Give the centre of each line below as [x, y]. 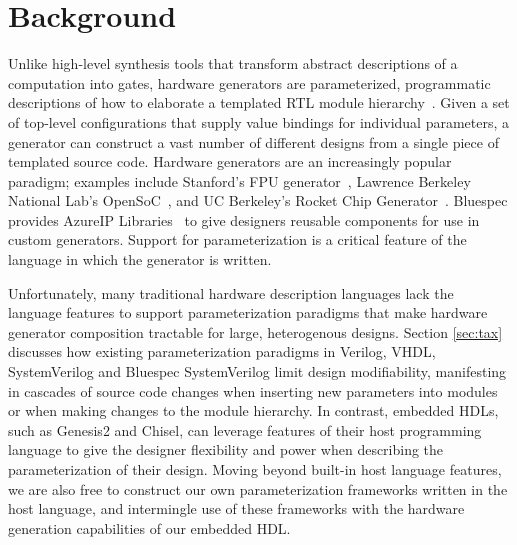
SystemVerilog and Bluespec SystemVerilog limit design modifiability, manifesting [257, 371]
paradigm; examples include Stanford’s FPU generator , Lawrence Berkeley [239, 180]
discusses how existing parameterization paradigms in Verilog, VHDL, [222, 351]
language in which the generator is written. [140, 259]
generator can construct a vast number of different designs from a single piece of [253, 141]
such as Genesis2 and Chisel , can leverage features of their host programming [245, 429]
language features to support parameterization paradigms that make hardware [248, 312]
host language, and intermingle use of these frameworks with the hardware [236, 508]
